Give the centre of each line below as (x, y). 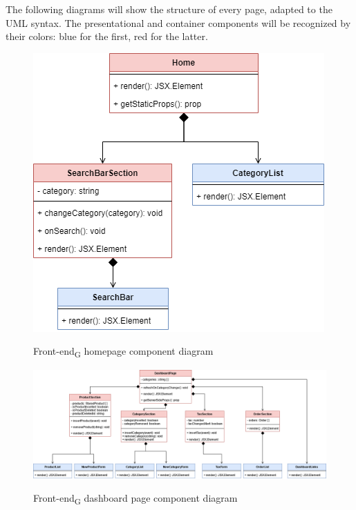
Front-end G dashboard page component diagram (135, 499)
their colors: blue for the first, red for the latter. (107, 36)
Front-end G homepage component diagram (123, 352)
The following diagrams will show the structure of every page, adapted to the (169, 9)
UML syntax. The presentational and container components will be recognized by (178, 22)
